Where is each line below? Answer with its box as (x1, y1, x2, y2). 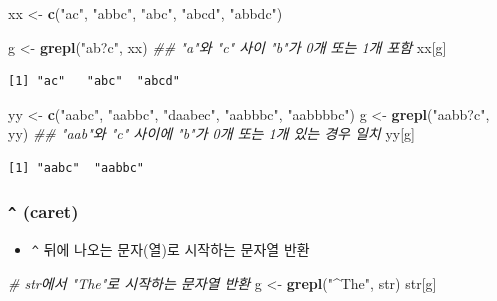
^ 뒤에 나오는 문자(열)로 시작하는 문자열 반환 (31, 239, 310, 260)
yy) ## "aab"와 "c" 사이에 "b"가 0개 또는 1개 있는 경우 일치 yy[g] (8, 123, 415, 144)
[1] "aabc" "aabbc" (8, 160, 145, 175)
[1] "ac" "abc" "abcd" (8, 74, 180, 89)
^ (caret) (8, 199, 79, 224)
